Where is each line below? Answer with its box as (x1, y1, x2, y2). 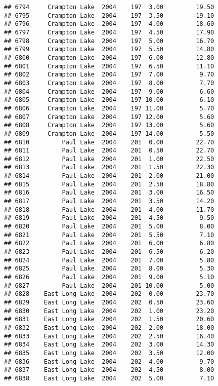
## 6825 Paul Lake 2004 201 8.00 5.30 (4, 265, 214, 273)
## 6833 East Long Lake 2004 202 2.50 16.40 (4, 332, 214, 340)
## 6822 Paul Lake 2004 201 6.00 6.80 (4, 240, 214, 247)
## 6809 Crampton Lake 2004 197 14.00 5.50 (4, 130, 214, 137)
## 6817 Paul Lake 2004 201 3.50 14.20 (4, 198, 214, 205)
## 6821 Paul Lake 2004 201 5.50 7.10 (4, 231, 214, 239)
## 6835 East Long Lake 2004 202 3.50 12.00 (4, 349, 214, 357)
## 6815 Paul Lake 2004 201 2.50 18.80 (4, 180, 214, 188)
